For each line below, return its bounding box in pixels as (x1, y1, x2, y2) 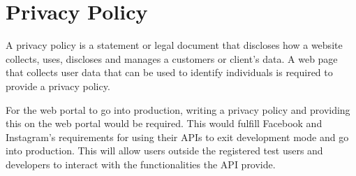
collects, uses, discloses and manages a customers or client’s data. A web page (6, 51, 338, 66)
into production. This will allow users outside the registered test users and (6, 143, 323, 158)
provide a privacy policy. (6, 78, 110, 93)
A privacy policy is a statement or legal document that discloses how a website (6, 38, 343, 52)
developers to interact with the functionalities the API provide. (6, 156, 276, 171)
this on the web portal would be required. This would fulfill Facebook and (6, 116, 322, 131)
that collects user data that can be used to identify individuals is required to (6, 65, 333, 80)
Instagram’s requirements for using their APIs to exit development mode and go (6, 129, 349, 144)
